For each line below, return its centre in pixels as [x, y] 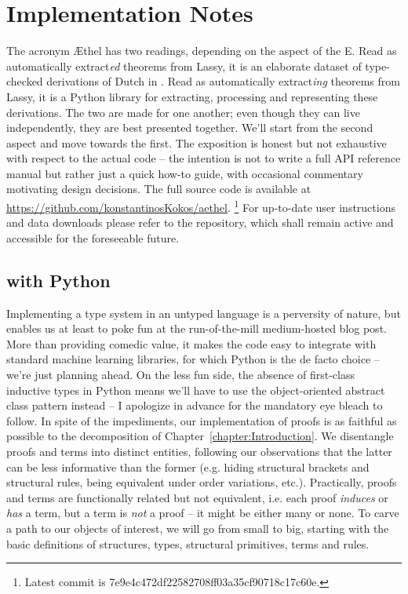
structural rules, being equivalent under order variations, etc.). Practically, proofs [202, 482]
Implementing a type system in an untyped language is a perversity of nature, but [204, 313]
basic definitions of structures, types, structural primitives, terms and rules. [188, 543]
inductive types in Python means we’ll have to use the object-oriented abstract [196, 390]
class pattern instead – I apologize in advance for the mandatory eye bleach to [195, 405]
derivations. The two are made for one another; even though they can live [183, 112]
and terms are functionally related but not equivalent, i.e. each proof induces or [197, 497]
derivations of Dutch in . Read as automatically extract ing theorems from [223, 81]
